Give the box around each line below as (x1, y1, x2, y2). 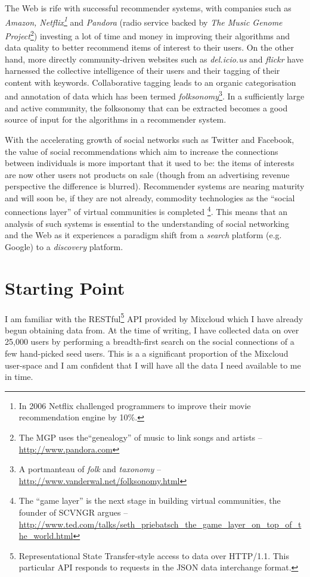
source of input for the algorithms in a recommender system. (5, 113, 227, 126)
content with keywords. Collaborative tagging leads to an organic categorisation (5, 76, 296, 88)
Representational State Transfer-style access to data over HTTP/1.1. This (18, 549, 290, 562)
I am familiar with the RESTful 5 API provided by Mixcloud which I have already (5, 310, 303, 325)
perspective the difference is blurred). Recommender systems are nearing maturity (5, 180, 305, 192)
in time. (5, 370, 33, 383)
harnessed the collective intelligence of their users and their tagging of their (5, 64, 280, 77)
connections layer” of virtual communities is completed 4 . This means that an (5, 204, 288, 218)
